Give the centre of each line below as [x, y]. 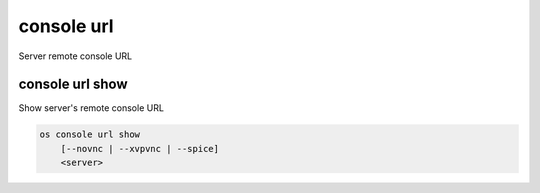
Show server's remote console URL [91, 108]
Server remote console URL [75, 56]
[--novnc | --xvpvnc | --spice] [140, 148]
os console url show [89, 134]
